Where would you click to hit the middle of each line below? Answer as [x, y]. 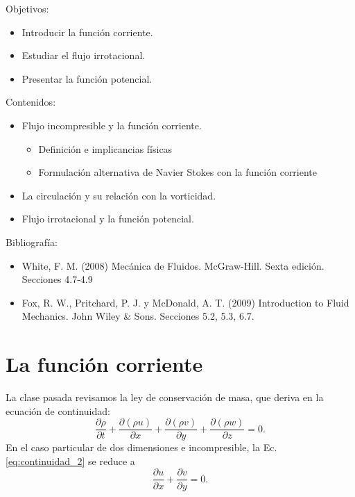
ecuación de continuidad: [58, 410]
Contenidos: [31, 102]
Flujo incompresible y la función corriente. [112, 125]
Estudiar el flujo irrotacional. [84, 55]
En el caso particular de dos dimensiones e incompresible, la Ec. [141, 447]
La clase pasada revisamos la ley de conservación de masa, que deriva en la [165, 397]
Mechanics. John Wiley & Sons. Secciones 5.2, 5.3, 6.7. [138, 316]
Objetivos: [27, 8]
